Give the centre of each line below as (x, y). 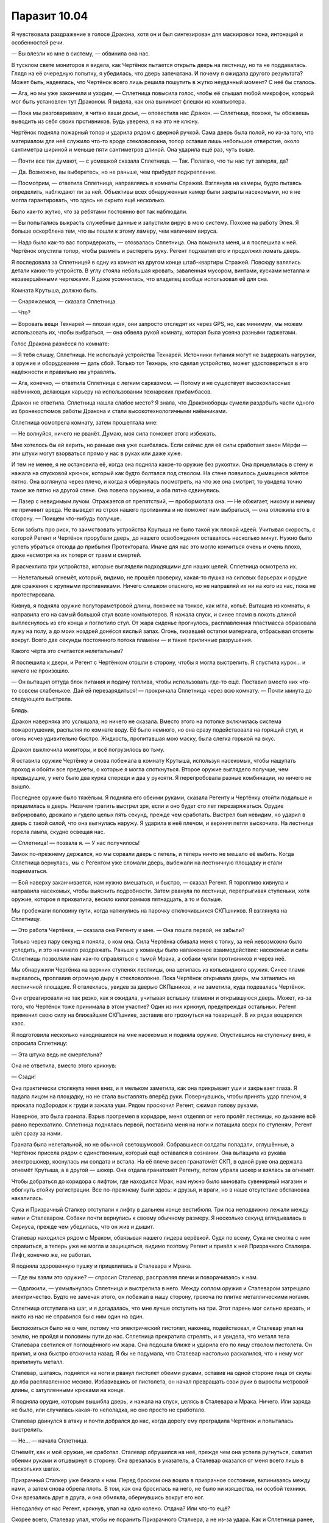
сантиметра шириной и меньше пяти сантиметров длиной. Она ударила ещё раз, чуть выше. (133, 150)
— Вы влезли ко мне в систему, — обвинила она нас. (81, 54)
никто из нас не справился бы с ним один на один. (78, 1316)
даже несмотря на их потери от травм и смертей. (76, 555)
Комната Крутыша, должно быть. (55, 290)
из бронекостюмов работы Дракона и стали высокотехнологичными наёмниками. (119, 411)
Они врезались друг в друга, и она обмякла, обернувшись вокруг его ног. (108, 1497)
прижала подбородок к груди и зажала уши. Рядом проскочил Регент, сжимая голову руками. (135, 1105)
